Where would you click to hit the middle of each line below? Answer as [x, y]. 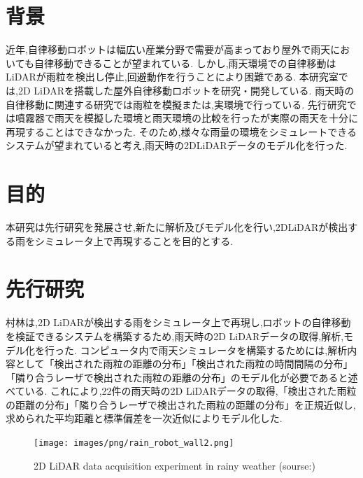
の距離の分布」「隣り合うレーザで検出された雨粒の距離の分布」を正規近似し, [181, 404]
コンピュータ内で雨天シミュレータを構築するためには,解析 [214, 350]
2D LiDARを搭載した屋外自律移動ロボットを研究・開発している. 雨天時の [186, 90]
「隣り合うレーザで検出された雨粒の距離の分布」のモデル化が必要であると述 [182, 377]
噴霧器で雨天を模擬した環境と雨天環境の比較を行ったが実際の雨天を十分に [186, 118]
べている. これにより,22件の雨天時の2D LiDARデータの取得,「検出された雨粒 [181, 391]
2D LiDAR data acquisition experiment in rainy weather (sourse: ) [175, 465]
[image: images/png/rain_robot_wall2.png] [134, 443]
